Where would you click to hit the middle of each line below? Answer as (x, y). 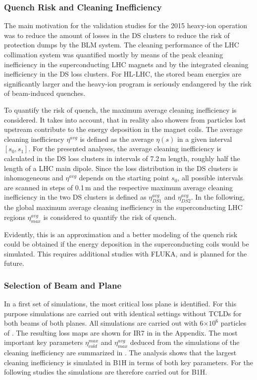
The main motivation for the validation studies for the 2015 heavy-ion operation (126, 25)
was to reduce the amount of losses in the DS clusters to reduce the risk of (117, 35)
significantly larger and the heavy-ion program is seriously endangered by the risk (128, 83)
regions (15, 217)
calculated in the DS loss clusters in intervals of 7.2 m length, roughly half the (122, 158)
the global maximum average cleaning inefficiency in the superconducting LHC (123, 207)
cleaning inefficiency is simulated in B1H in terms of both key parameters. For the (128, 362)
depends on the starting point (124, 178)
